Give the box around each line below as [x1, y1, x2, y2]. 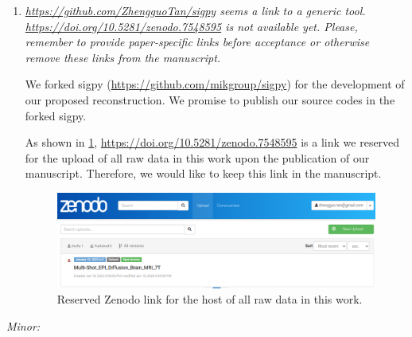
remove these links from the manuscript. [25, 49, 221, 65]
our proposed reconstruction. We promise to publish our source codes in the [25, 91, 395, 108]
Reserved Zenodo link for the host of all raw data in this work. [56, 291, 363, 308]
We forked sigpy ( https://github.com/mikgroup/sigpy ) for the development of [25, 76, 405, 92]
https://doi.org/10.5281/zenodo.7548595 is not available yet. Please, [25, 18, 358, 34]
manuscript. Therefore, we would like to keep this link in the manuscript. [25, 165, 382, 182]
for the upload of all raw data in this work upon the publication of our [25, 149, 370, 166]
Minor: [6, 317, 41, 334]
